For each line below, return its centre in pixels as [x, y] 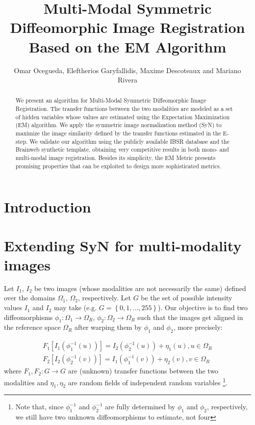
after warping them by [108, 327]
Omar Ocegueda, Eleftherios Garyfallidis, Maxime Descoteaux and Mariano [127, 70]
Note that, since [39, 407]
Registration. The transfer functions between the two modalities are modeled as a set [124, 109]
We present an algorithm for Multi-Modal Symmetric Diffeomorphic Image [111, 100]
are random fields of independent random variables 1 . [148, 381]
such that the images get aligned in [190, 317]
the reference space [32, 327]
